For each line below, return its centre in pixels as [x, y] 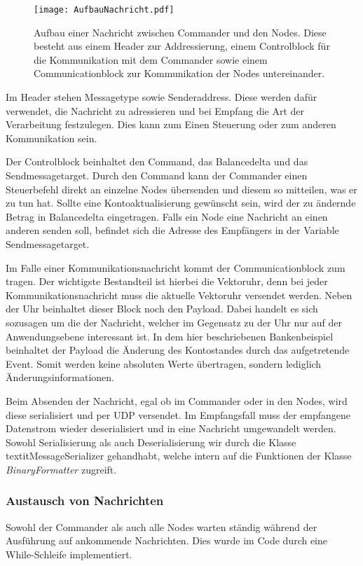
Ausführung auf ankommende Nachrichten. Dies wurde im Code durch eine [167, 540]
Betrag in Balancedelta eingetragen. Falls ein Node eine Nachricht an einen [167, 216]
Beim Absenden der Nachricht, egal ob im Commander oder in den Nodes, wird [177, 400]
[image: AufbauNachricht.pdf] [104, 10]
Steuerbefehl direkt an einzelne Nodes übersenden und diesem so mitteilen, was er [181, 189]
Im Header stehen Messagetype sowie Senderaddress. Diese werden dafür [162, 97]
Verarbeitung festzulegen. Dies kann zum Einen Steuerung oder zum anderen [171, 124]
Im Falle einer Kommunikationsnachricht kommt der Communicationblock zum [176, 267]
